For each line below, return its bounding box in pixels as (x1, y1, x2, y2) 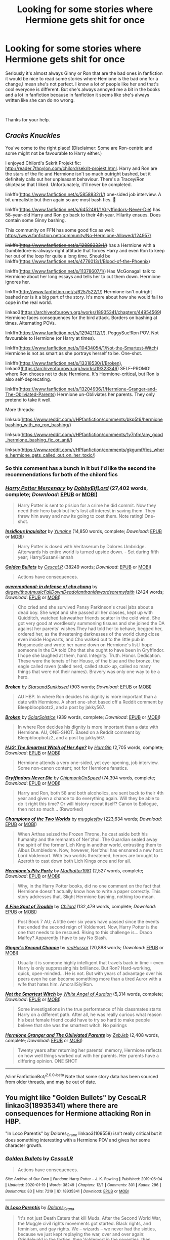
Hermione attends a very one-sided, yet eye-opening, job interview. (17, 760, 159, 766)
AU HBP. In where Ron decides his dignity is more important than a (17, 693, 157, 699)
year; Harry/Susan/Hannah (17, 554, 74, 560)
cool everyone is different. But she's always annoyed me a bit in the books (5, 86, 160, 92)
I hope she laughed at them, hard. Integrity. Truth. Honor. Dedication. (17, 652, 161, 658)
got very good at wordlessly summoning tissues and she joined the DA (17, 620, 165, 626)
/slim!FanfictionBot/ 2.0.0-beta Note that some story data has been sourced (5, 1072, 158, 1079)
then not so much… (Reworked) (17, 806, 83, 812)
